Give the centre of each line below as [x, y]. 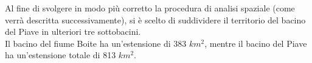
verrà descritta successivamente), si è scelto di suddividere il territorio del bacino [155, 19]
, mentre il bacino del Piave [256, 43]
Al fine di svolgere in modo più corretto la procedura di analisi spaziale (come [150, 8]
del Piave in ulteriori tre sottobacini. [73, 31]
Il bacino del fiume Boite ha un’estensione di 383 [96, 43]
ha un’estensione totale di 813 [61, 55]
